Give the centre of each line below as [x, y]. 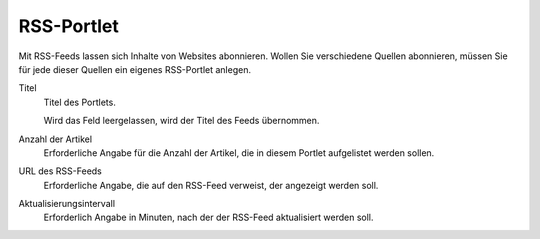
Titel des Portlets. [80, 102]
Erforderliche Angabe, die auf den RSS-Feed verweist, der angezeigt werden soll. [211, 185]
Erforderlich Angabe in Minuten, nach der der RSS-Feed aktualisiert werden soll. [208, 217]
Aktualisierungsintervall [66, 204]
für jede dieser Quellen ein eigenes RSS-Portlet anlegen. [135, 69]
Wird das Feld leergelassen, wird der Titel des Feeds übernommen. [181, 121]
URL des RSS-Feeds [60, 171]
